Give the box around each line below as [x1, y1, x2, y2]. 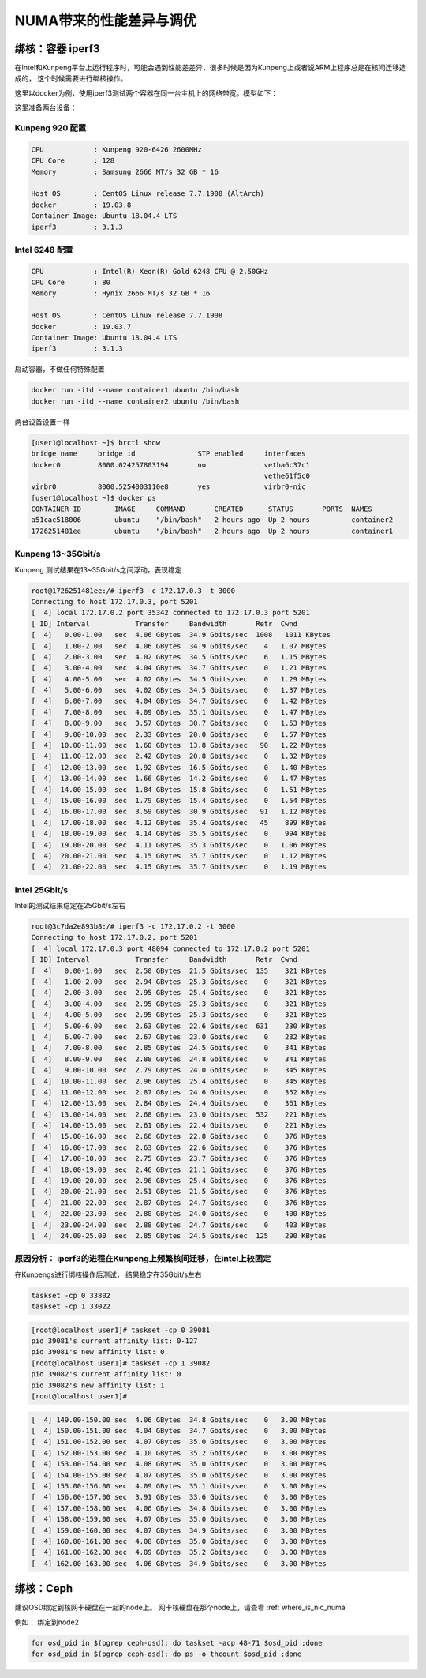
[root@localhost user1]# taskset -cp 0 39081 [31, 1325, 211, 1335]
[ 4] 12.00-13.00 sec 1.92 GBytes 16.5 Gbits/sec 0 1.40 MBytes [31, 763, 327, 771]
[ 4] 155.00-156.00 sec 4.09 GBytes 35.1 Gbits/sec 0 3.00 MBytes [31, 1481, 327, 1490]
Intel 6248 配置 [14, 244, 73, 255]
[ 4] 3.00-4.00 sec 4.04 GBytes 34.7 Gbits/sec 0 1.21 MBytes [31, 663, 327, 673]
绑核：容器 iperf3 [14, 42, 100, 55]
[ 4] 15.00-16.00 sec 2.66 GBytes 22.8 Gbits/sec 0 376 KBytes [31, 1132, 327, 1141]
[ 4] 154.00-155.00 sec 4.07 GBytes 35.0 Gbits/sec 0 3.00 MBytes [31, 1470, 327, 1480]
